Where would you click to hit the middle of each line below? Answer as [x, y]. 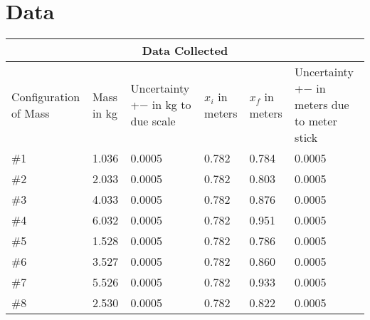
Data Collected [185, 51]
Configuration [46, 96]
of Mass [31, 113]
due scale [153, 121]
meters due [322, 105]
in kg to [171, 105]
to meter [316, 121]
